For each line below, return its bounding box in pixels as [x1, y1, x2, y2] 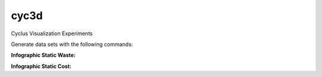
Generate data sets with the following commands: [11, 41, 134, 48]
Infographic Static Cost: [11, 63, 72, 70]
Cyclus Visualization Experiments [11, 30, 93, 37]
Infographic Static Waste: [11, 51, 76, 59]
